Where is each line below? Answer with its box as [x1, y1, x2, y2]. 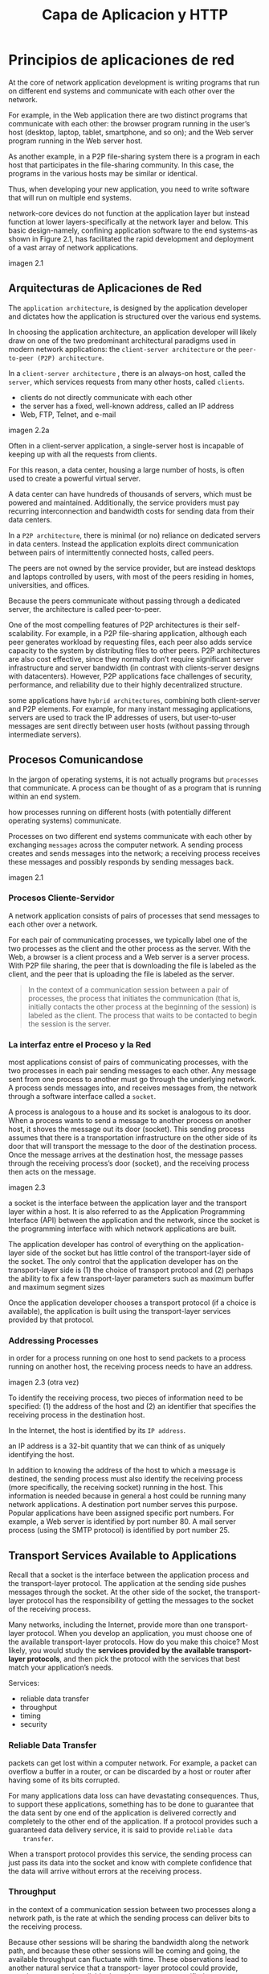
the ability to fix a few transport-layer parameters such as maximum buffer [8, 1274, 255, 1283]
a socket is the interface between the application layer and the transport [8, 1198, 247, 1208]
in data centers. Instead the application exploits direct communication [8, 539, 239, 548]
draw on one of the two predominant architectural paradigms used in [8, 336, 236, 345]
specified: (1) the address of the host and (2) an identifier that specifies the [8, 1402, 257, 1411]
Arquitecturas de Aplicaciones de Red [8, 282, 202, 295]
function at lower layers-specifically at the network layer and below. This [8, 217, 249, 226]
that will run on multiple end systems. [8, 192, 132, 202]
